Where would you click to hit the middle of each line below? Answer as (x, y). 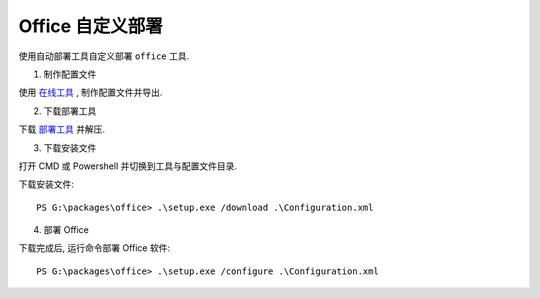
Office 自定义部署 (91, 26)
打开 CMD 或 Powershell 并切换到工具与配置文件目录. (128, 166)
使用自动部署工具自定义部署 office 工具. (104, 56)
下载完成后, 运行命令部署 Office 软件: (94, 248)
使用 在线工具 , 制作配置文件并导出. (90, 92)
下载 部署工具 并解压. (61, 129)
